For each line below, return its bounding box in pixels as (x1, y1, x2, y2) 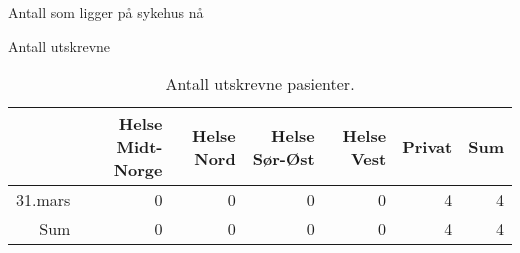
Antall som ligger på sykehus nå (8, 2, 204, 22)
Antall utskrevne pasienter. (165, 72, 355, 96)
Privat (402, 135, 453, 159)
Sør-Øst (252, 146, 315, 170)
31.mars (16, 188, 71, 212)
